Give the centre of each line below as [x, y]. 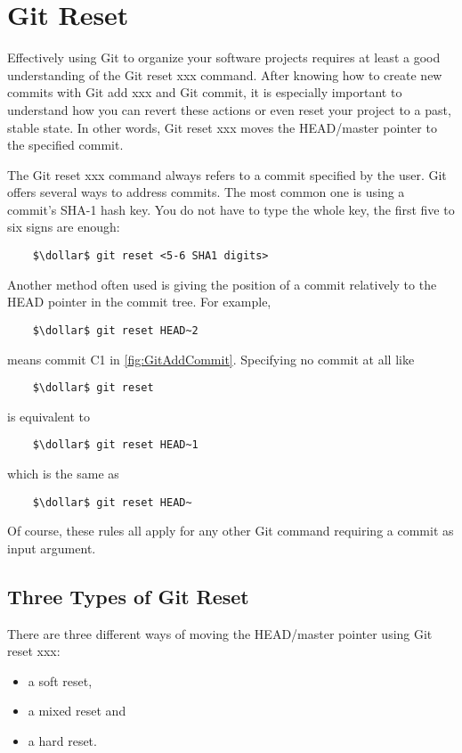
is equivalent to [49, 416]
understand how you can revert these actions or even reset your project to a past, [229, 109]
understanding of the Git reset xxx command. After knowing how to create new [225, 74]
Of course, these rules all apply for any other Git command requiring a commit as [231, 531]
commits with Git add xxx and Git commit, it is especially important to [205, 92]
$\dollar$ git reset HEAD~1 [115, 445]
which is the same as [63, 474]
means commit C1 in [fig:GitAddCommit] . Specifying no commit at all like [211, 359]
